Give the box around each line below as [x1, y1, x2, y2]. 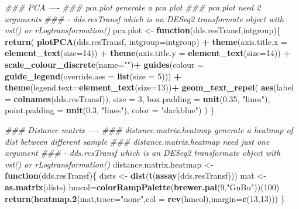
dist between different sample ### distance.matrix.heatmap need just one [5, 135, 270, 147]
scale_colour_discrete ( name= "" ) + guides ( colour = [5, 58, 204, 70]
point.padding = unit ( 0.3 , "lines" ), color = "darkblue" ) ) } [5, 104, 215, 116]
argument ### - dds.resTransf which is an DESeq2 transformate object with [5, 147, 281, 159]
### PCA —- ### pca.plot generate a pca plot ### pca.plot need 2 [5, 1, 261, 13]
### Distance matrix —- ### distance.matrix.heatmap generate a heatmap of [5, 123, 293, 135]
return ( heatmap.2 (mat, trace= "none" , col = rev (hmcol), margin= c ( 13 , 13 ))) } [5, 192, 285, 204]
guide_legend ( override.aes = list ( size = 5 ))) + [5, 69, 181, 82]
